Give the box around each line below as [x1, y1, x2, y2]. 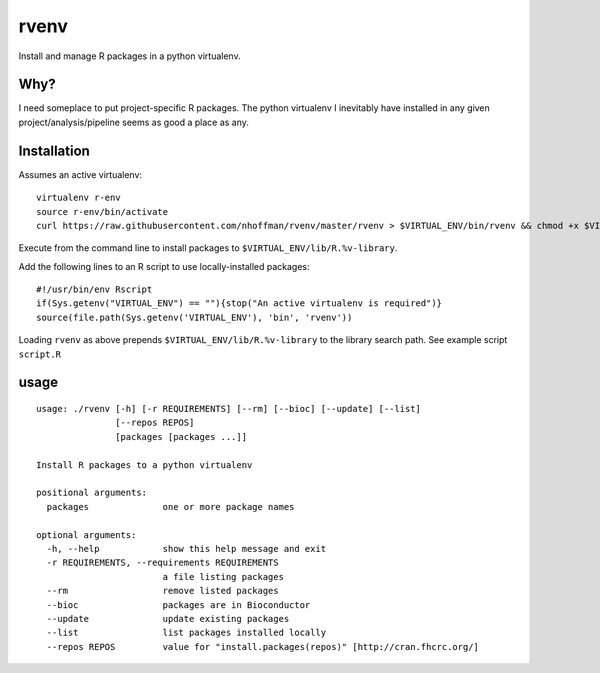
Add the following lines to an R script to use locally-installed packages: [18, 260, 310, 272]
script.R [18, 348, 62, 360]
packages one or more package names [46, 501, 295, 512]
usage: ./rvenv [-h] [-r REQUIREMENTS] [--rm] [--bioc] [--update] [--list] [36, 403, 422, 415]
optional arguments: [36, 529, 137, 540]
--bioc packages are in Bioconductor [46, 599, 311, 610]
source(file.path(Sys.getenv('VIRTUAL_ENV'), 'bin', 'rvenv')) [36, 311, 353, 323]
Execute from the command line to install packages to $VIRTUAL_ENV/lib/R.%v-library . [18, 242, 398, 254]
